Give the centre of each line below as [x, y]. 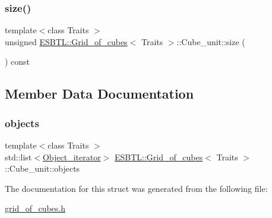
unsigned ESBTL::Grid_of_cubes [66, 41]
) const [18, 61]
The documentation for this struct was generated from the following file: [136, 188]
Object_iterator [72, 157]
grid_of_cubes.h [35, 208]
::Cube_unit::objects [42, 168]
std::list [18, 157]
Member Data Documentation [99, 94]
